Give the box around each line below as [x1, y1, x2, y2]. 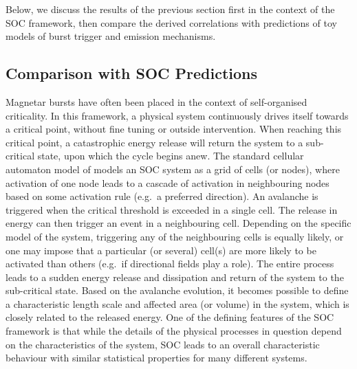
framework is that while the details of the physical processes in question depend [6, 324, 342, 338]
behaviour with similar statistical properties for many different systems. [6, 350, 307, 365]
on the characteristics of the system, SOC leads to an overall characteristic [6, 337, 320, 351]
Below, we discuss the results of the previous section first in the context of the [6, 2, 335, 16]
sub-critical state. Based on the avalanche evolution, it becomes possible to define [6, 283, 349, 298]
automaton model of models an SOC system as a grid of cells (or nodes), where [6, 161, 340, 176]
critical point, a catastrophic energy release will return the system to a [6, 135, 303, 149]
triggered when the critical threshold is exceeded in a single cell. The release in [6, 202, 338, 216]
